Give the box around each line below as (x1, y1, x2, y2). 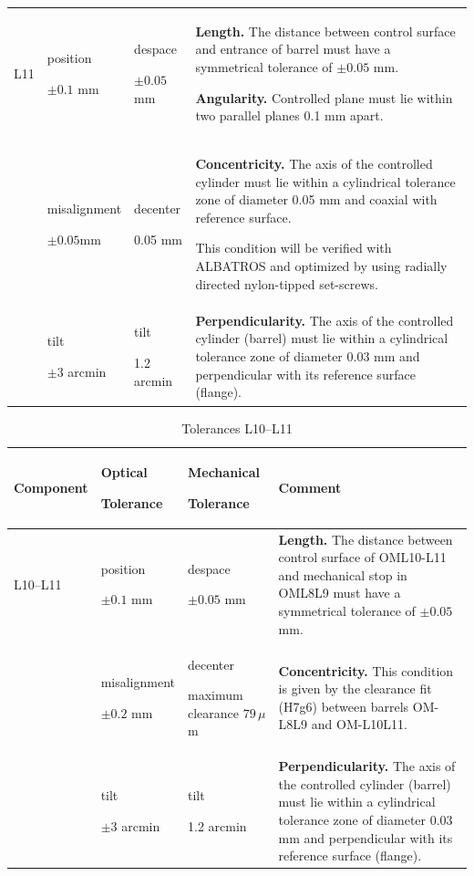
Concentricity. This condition (278, 661, 454, 680)
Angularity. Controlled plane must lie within (195, 88, 453, 107)
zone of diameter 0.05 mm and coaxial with (195, 190, 438, 209)
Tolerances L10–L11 (181, 418, 293, 437)
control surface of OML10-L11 (278, 547, 447, 567)
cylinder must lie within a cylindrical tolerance (195, 172, 456, 191)
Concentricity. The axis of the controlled (195, 153, 433, 172)
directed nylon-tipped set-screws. (195, 274, 378, 293)
